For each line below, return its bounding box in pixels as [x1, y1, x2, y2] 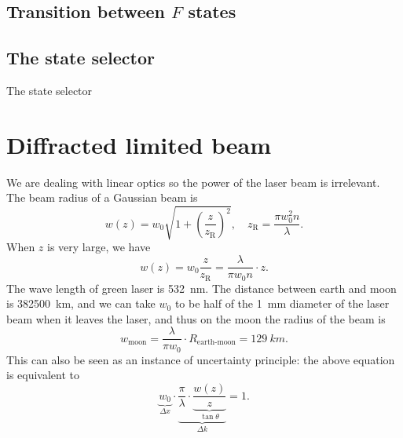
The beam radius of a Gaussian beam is [6, 189, 198, 206]
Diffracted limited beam [6, 128, 272, 160]
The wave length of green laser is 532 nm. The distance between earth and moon [6, 279, 397, 296]
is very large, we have [47, 239, 151, 255]
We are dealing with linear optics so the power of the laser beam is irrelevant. [6, 173, 380, 190]
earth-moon [196, 338, 236, 347]
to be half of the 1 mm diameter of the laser [174, 295, 390, 312]
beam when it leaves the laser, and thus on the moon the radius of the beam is [6, 310, 386, 327]
